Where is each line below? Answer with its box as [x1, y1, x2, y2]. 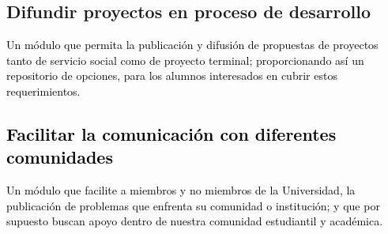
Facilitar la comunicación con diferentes [6, 121, 337, 145]
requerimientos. [6, 82, 81, 99]
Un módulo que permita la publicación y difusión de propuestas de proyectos [6, 36, 379, 53]
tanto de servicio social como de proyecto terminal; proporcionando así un [6, 51, 364, 68]
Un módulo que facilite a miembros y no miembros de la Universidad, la [6, 182, 356, 198]
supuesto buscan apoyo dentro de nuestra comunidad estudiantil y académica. [6, 213, 383, 229]
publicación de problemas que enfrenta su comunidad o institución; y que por [6, 197, 380, 213]
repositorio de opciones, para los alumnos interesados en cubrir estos [6, 67, 337, 84]
